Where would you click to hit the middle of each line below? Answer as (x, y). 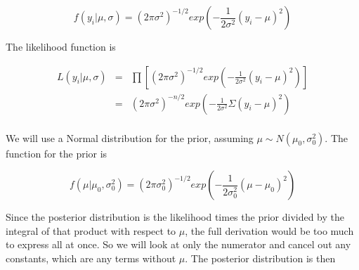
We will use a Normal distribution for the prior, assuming (130, 137)
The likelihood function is (61, 46)
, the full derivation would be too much (269, 230)
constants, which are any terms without (91, 258)
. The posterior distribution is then (260, 258)
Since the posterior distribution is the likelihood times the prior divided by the (175, 217)
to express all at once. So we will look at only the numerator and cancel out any (178, 244)
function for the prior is (57, 153)
